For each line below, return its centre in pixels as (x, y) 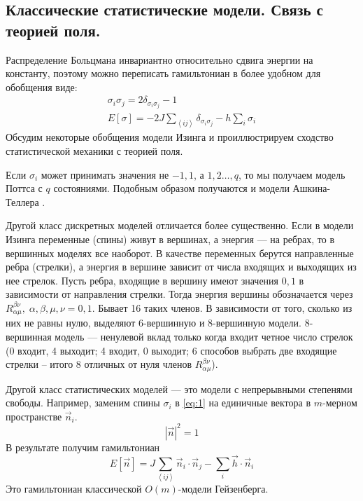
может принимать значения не (105, 174)
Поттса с (24, 188)
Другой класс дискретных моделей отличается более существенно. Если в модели (180, 225)
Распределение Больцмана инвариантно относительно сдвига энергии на (159, 59)
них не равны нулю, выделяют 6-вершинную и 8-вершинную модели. (154, 323)
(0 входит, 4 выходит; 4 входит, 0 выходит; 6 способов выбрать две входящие (171, 350)
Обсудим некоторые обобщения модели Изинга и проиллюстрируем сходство (170, 137)
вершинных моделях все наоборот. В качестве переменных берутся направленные (180, 253)
